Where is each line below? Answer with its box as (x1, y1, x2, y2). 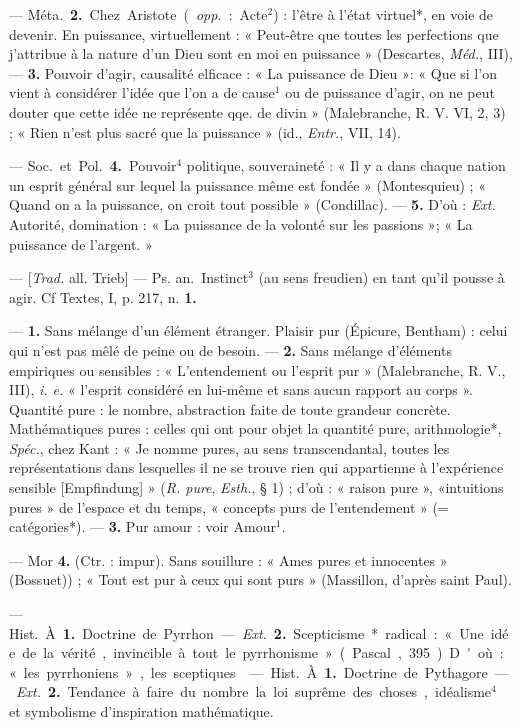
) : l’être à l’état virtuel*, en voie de (273, 4, 494, 24)
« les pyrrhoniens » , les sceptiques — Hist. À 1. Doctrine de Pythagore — (9, 661, 509, 682)
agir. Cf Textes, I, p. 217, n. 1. (9, 286, 197, 307)
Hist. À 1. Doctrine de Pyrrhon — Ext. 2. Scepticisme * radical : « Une (9, 622, 484, 643)
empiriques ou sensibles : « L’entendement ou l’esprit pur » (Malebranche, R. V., (9, 359, 506, 380)
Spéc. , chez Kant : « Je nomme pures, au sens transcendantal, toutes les (9, 437, 450, 458)
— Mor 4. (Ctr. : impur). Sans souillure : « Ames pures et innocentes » (9, 549, 448, 570)
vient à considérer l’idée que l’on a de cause (9, 82, 275, 103)
